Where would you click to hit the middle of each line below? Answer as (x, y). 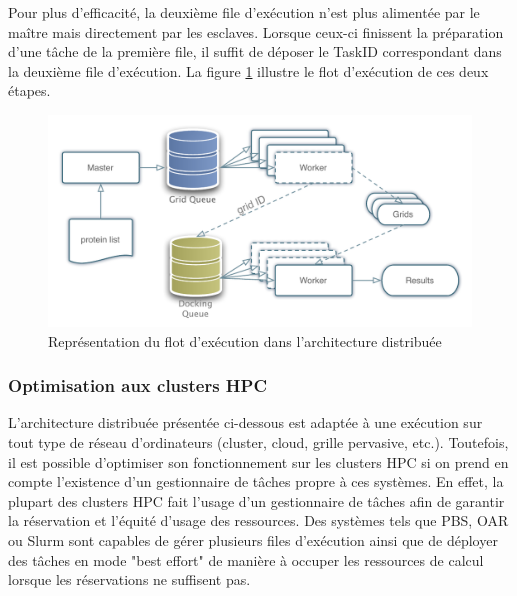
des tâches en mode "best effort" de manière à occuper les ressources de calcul (246, 559)
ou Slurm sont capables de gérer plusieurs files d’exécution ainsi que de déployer (253, 539)
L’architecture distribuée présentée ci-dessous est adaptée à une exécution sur (245, 422)
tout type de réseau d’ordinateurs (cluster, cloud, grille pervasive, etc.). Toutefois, (258, 441)
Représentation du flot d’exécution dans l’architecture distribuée (245, 340)
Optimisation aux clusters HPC (138, 385)
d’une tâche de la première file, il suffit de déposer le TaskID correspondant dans (255, 51)
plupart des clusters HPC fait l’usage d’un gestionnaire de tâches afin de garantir (256, 500)
